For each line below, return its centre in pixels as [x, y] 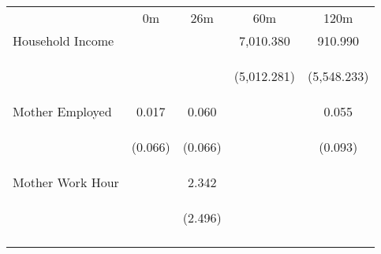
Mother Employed [62, 111]
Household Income [64, 40]
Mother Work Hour [66, 182]
